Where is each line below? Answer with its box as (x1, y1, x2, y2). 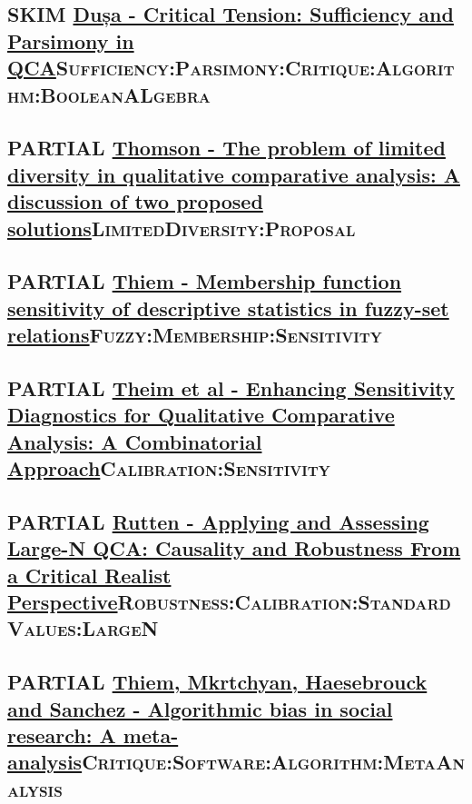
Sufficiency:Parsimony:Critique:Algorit (55, 54, 455, 82)
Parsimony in (7, 26, 134, 55)
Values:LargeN (7, 614, 159, 642)
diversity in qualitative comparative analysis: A (7, 160, 460, 188)
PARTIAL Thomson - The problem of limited (7, 134, 446, 162)
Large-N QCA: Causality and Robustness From (7, 534, 461, 562)
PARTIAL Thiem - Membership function (7, 267, 402, 295)
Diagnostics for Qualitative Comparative (7, 401, 395, 429)
